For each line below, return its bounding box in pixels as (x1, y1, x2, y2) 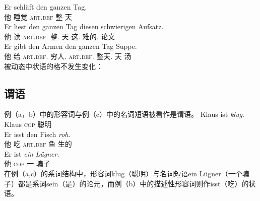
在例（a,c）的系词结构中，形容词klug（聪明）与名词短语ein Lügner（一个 (4, 168, 242, 178)
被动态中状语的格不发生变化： (4, 60, 103, 71)
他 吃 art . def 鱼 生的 (4, 139, 72, 149)
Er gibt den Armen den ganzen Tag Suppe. (4, 41, 137, 51)
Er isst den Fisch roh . (4, 128, 71, 139)
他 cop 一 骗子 (4, 158, 50, 169)
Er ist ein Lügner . (4, 148, 59, 159)
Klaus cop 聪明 (4, 118, 52, 129)
